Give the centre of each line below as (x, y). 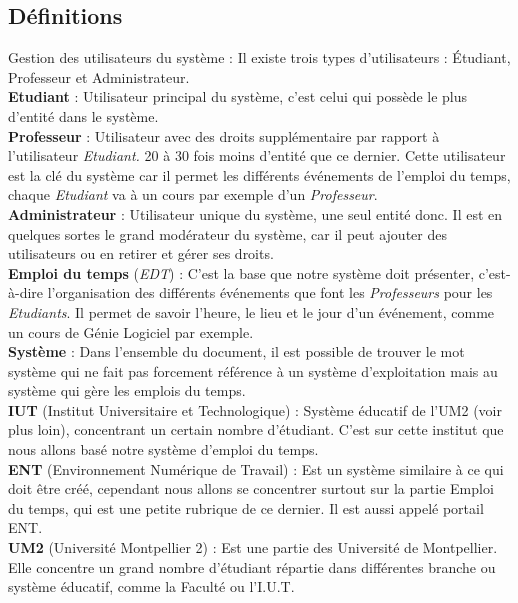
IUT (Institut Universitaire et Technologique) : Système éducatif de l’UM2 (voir (255, 409)
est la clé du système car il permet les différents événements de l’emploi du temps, (259, 174)
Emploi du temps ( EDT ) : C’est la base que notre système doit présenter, (241, 272)
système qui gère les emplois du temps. (127, 390)
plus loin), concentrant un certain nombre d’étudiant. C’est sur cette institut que (256, 429)
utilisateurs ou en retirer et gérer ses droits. (141, 253)
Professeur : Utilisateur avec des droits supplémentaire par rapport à (224, 135)
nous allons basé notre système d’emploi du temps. (163, 449)
